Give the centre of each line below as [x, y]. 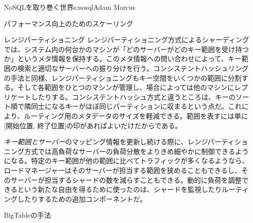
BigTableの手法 [27, 215]
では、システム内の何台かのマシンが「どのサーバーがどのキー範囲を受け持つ [126, 49]
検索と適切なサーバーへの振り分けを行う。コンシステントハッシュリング [133, 68]
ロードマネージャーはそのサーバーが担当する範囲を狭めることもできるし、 [123, 170]
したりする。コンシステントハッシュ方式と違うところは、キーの [133, 96]
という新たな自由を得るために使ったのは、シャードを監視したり [119, 189]
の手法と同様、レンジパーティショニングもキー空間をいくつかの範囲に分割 [123, 77]
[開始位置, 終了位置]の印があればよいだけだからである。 [93, 125]
